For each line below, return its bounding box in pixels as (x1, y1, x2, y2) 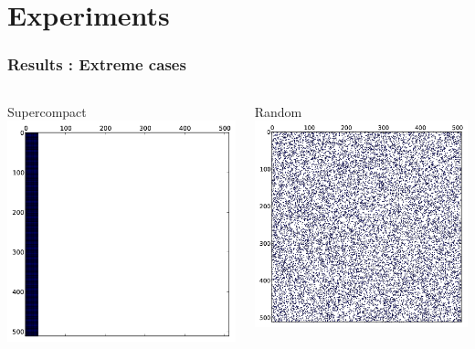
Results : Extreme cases (7, 53, 186, 76)
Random (254, 101, 302, 121)
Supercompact (7, 101, 87, 121)
